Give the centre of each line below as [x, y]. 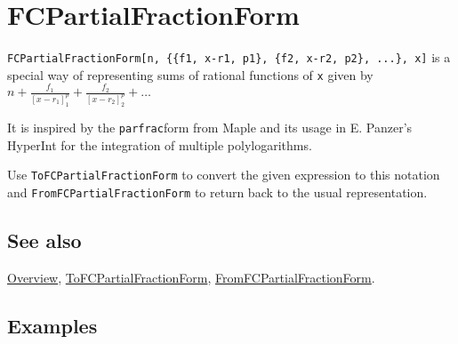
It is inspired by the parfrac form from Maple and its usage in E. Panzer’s [210, 127]
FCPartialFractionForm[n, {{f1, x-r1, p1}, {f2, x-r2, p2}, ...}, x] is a [229, 57]
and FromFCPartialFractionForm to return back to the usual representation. [217, 192]
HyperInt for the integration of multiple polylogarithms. [160, 144]
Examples [52, 325]
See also [44, 240]
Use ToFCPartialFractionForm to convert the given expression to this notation [224, 175]
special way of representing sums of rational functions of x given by [190, 74]
